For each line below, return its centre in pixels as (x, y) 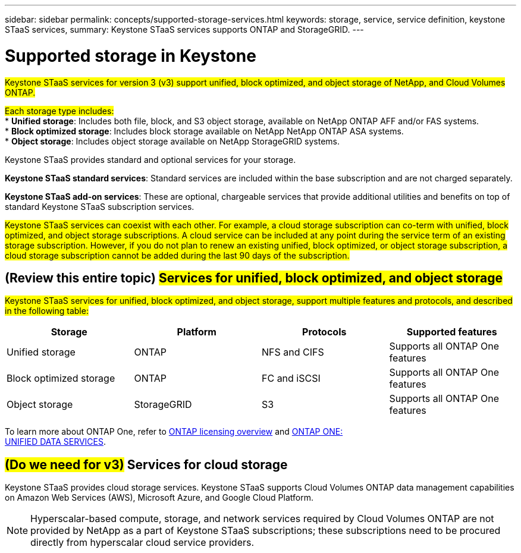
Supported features (452, 332)
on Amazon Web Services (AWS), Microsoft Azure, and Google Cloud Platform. (159, 498)
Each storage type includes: (59, 111)
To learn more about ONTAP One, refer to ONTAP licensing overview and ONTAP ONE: (174, 432)
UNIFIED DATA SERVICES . (56, 442)
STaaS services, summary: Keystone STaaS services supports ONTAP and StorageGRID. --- (184, 29)
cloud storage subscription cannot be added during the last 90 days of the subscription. (177, 255)
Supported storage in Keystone (131, 56)
